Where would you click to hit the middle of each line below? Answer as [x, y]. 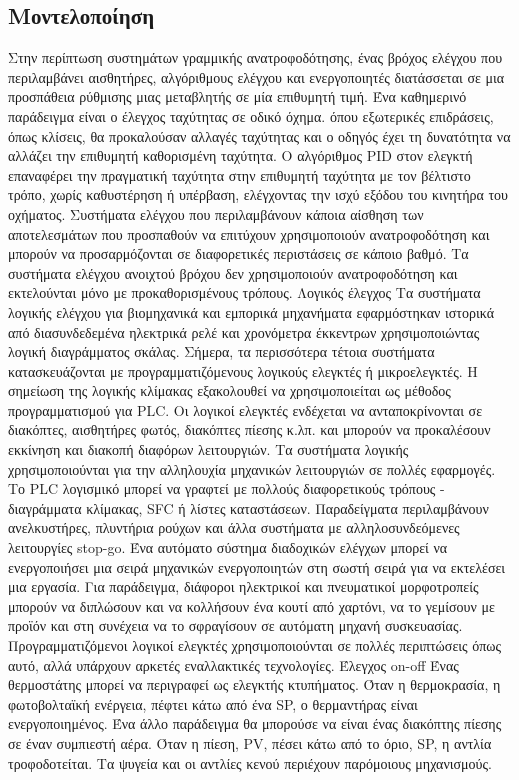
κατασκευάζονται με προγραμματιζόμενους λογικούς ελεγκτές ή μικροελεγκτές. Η [243, 370]
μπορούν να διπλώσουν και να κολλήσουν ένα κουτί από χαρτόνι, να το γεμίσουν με [251, 605]
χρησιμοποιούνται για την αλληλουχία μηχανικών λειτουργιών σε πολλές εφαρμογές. [252, 468]
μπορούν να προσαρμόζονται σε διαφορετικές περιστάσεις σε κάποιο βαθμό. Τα [238, 253]
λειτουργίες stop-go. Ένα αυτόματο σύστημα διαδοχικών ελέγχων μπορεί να [228, 547]
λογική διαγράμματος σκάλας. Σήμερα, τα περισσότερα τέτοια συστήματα [221, 351]
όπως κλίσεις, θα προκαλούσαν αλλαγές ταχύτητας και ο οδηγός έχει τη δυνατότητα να [259, 135]
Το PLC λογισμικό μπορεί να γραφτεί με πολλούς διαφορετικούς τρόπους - [226, 488]
